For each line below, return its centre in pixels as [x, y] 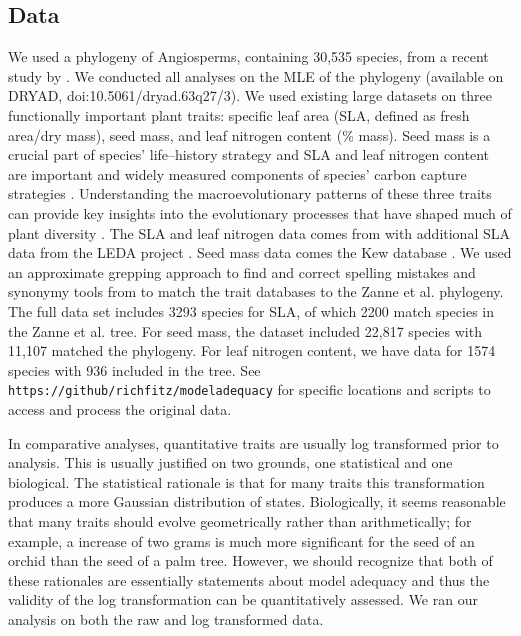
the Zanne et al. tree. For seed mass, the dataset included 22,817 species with [245, 330]
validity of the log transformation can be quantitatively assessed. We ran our [243, 599]
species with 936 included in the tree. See [134, 369]
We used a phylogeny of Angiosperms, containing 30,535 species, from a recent [248, 56]
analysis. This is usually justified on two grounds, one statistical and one [230, 462]
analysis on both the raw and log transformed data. [166, 618]
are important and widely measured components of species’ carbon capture [237, 173]
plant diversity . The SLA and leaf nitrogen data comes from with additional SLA [259, 232]
